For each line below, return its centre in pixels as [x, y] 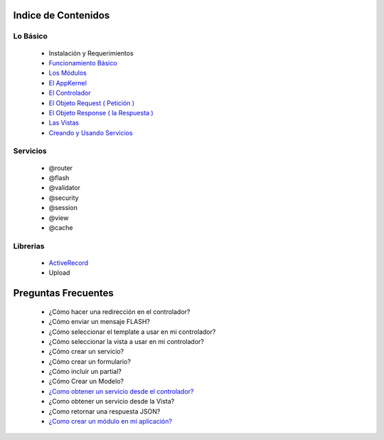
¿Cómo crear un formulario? [90, 361]
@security [64, 198]
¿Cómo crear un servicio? [86, 352]
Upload [59, 273]
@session [63, 208]
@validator [65, 188]
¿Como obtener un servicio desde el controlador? [121, 391]
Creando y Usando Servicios [91, 132]
